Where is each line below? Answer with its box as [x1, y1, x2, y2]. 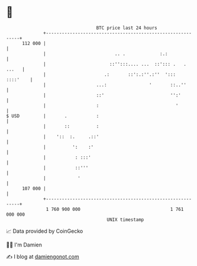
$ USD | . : [6, 113, 99, 119]
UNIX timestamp [106, 216, 144, 223]
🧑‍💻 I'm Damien [6, 241, 43, 248]
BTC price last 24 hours [96, 25, 158, 31]
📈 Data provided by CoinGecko [6, 227, 83, 235]
